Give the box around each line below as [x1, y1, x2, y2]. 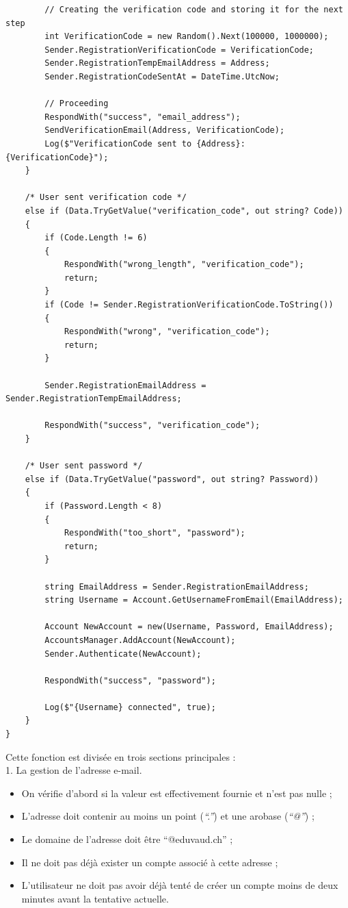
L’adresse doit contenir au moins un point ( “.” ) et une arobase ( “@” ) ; [21, 809, 314, 823]
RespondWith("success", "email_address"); [44, 112, 241, 122]
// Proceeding [44, 99, 109, 109]
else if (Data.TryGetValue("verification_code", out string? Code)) [25, 205, 343, 216]
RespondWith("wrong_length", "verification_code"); [64, 260, 304, 270]
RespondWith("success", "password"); [44, 675, 216, 685]
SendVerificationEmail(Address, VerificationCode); [44, 125, 285, 136]
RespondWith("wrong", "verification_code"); [64, 327, 270, 337]
